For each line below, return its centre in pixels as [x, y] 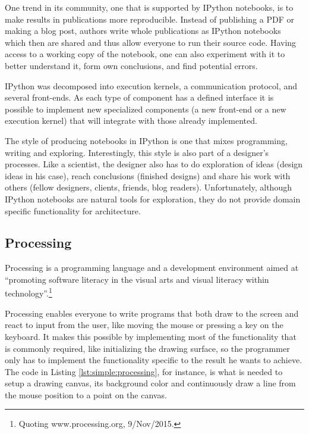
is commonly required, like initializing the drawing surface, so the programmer [147, 348]
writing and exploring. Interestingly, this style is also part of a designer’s [137, 152]
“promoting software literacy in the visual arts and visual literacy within [137, 279]
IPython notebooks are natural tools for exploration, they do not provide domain [153, 199]
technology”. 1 [29, 292]
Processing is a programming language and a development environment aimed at [152, 268]
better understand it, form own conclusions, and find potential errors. [131, 65]
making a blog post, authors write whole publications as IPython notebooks [143, 31]
